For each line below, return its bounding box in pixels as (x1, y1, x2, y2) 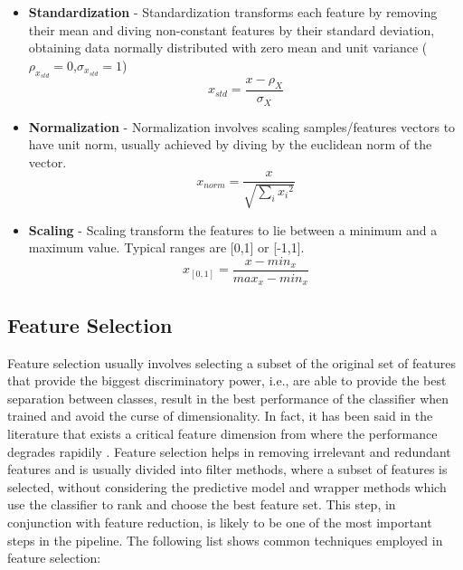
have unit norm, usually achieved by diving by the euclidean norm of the (28, 135, 432, 154)
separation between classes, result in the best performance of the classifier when (7, 388, 449, 407)
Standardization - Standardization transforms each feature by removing (28, 3, 438, 21)
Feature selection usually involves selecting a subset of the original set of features (7, 353, 456, 372)
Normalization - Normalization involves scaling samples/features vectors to (28, 117, 456, 136)
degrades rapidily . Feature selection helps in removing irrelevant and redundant (7, 442, 451, 461)
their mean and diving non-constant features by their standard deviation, (28, 20, 435, 39)
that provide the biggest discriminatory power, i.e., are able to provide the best (7, 371, 447, 390)
